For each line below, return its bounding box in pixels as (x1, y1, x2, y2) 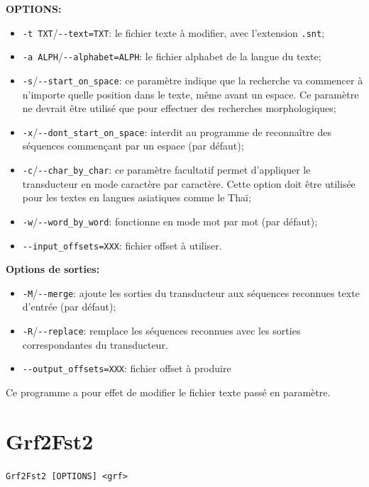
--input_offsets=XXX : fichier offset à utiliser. (22, 237, 222, 252)
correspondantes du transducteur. (22, 337, 168, 352)
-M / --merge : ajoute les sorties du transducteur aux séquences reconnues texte (22, 285, 360, 300)
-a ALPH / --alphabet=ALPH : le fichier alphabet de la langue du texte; (22, 49, 321, 64)
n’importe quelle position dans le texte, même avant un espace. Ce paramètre (22, 86, 359, 101)
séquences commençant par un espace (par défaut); (22, 138, 244, 153)
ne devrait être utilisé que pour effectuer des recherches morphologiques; (22, 101, 336, 116)
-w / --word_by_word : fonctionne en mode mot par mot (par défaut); (22, 213, 318, 228)
